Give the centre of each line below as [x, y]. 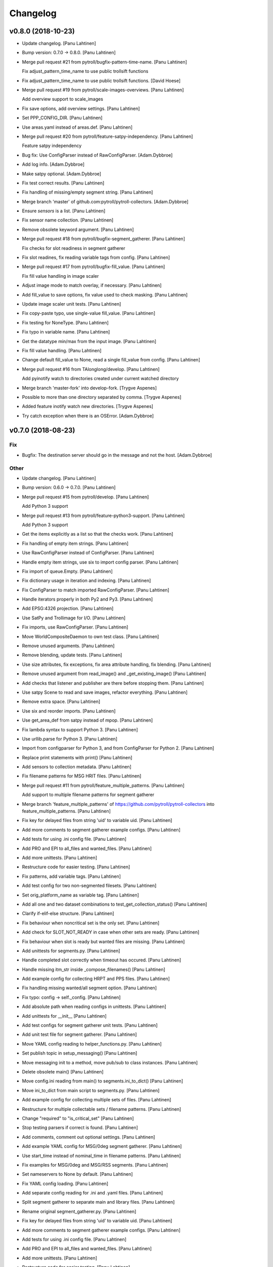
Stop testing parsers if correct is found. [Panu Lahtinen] [80, 1128]
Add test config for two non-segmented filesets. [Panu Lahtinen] [89, 886]
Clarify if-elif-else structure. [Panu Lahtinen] [68, 914]
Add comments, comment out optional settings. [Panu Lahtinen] [88, 1137]
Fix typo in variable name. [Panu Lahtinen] [66, 332]
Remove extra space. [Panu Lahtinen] [61, 701]
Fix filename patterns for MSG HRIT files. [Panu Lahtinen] [82, 776]
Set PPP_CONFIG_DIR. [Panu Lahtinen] [62, 118]
